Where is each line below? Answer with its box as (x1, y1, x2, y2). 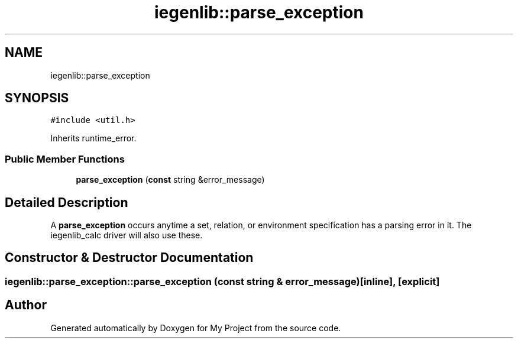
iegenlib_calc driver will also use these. (50, 230, 203, 241)
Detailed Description (5, 195, 128, 210)
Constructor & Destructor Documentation (5, 250, 254, 266)
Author (5, 297, 47, 313)
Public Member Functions (5, 153, 125, 165)
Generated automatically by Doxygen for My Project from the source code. (50, 322, 341, 333)
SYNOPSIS (5, 90, 69, 106)
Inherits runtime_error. (50, 133, 137, 144)
